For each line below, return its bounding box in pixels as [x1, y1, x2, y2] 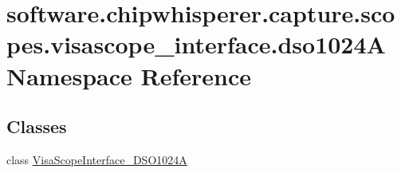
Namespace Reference [6, 59, 251, 92]
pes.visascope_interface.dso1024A [6, 28, 386, 61]
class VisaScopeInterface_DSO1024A [6, 151, 187, 167]
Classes [6, 114, 67, 139]
